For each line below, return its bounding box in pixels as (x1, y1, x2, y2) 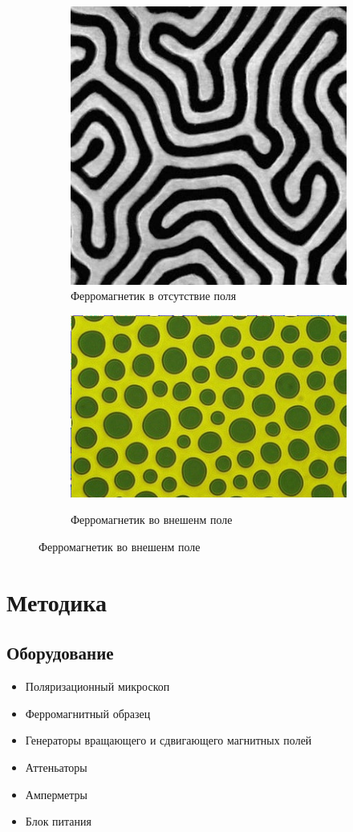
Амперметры (25, 785, 88, 802)
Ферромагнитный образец (25, 704, 151, 721)
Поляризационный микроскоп (25, 678, 170, 695)
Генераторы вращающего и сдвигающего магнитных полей (25, 732, 312, 749)
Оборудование (6, 640, 114, 665)
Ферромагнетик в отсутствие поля (71, 287, 237, 304)
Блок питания (25, 813, 92, 830)
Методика (6, 585, 108, 618)
